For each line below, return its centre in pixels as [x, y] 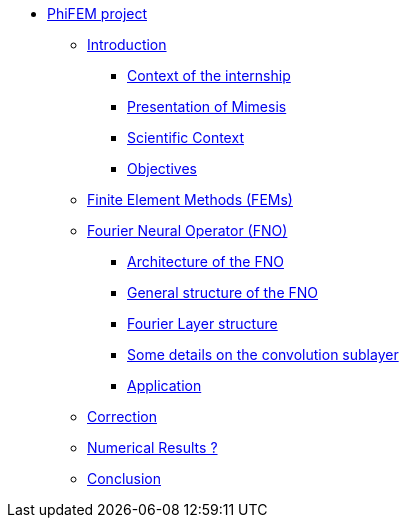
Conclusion [124, 478]
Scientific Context [185, 137]
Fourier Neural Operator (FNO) [187, 230]
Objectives [162, 168]
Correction [122, 416]
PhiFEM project [97, 13]
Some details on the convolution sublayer [263, 354]
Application [164, 385]
